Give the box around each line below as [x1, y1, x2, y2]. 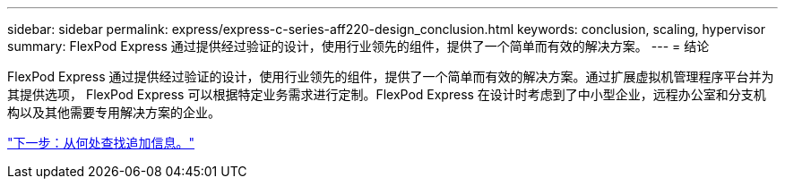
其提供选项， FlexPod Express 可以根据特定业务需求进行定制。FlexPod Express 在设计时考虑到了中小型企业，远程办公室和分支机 [7, 87, 766, 102]
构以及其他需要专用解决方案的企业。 [7, 105, 220, 120]
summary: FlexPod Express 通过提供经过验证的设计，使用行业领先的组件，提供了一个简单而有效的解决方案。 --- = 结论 [7, 38, 710, 54]
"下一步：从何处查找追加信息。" [7, 135, 195, 150]
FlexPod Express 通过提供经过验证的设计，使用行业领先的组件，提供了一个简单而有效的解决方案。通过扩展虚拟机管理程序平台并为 [7, 69, 774, 84]
